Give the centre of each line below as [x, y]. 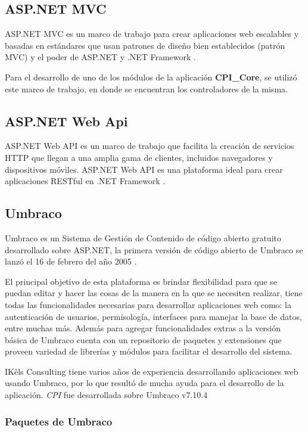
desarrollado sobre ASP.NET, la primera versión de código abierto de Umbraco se [154, 249]
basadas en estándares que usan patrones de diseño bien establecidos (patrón [145, 45]
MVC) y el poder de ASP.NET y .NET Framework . [100, 57]
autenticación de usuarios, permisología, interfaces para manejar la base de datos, [153, 316]
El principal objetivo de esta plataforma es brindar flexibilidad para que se [141, 281]
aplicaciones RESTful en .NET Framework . [85, 181]
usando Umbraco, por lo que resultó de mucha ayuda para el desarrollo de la [144, 383]
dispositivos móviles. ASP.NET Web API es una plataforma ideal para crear [144, 169]
